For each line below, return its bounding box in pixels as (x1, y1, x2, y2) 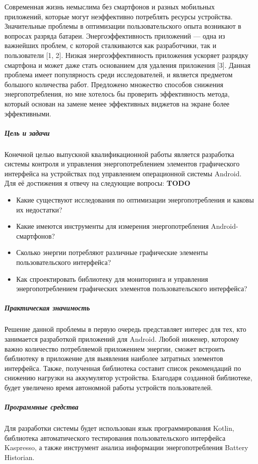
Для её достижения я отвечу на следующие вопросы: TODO (4, 178, 191, 188)
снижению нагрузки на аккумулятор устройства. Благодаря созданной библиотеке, (4, 372, 253, 383)
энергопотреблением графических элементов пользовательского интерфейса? (16, 283, 248, 294)
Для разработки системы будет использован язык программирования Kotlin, (4, 423, 234, 433)
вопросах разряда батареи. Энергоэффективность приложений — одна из (4, 30, 225, 41)
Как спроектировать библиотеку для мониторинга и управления (16, 273, 208, 284)
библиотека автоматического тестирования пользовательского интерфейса (4, 432, 226, 443)
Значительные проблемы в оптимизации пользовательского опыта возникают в (4, 21, 242, 31)
